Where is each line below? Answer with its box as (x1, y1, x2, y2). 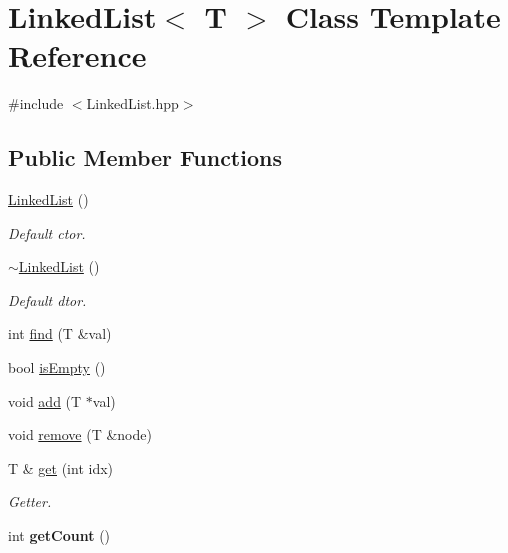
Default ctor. (8, 222, 86, 243)
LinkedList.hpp (86, 93, 179, 114)
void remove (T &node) (8, 424, 152, 445)
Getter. (8, 491, 52, 512)
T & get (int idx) (8, 457, 114, 478)
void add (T (8, 390, 82, 411)
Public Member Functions (8, 142, 282, 173)
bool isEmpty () (8, 357, 106, 378)
